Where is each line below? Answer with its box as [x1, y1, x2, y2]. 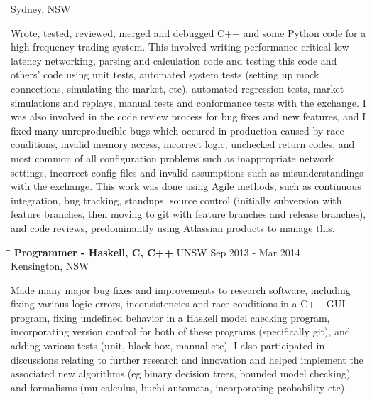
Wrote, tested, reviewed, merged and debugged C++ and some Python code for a [11, 25, 366, 40]
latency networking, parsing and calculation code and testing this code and [11, 53, 337, 68]
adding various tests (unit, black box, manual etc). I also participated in [11, 338, 325, 353]
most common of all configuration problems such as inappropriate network [11, 150, 334, 165]
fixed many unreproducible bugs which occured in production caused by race [11, 122, 344, 137]
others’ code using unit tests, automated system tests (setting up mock [11, 67, 319, 82]
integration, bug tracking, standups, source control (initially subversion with [11, 192, 342, 207]
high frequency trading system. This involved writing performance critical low [11, 39, 349, 54]
